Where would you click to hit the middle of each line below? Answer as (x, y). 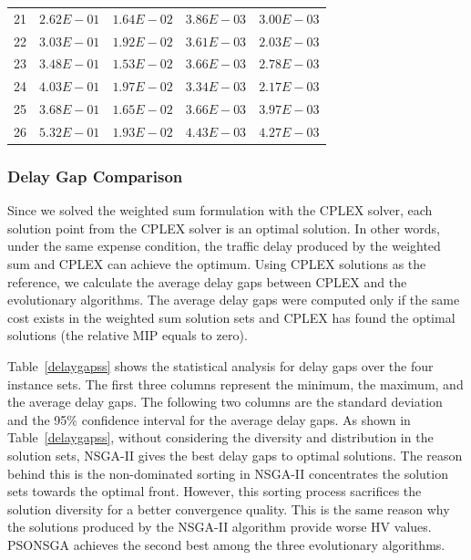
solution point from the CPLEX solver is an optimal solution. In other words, (224, 228)
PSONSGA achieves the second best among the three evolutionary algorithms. (226, 544)
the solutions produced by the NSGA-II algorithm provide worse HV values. (220, 527)
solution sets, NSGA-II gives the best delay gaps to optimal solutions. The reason (235, 455)
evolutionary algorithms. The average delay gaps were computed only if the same (234, 300)
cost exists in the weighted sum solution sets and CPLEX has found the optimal (231, 317)
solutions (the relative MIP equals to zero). (128, 335)
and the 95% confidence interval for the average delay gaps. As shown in (209, 419)
